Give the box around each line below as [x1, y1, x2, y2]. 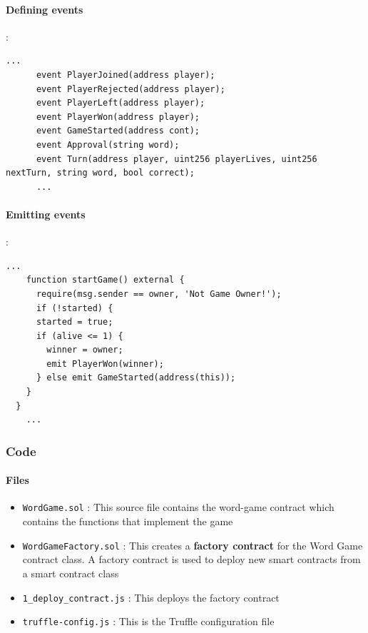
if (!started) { [36, 303, 113, 313]
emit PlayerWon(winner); [46, 358, 164, 369]
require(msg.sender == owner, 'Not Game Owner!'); [36, 288, 282, 299]
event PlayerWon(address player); [36, 111, 200, 122]
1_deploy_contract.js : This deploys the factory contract [22, 589, 280, 604]
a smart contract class [22, 565, 119, 580]
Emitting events [6, 206, 86, 221]
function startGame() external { [26, 275, 185, 285]
